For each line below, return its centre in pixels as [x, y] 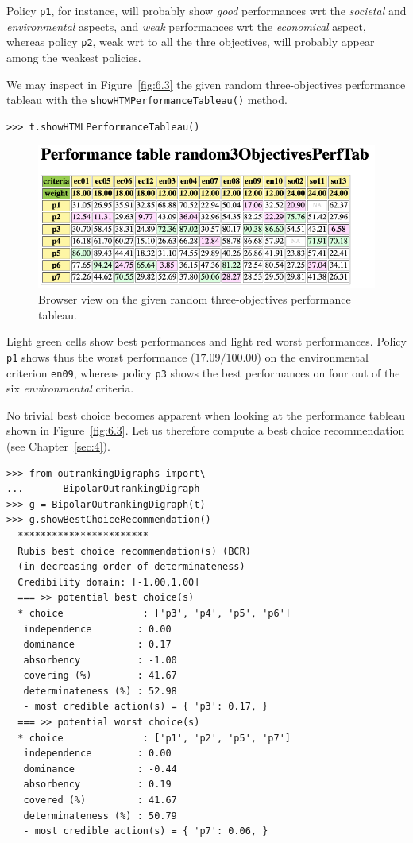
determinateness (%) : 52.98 [100, 691]
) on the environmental [313, 356]
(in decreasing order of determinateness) [131, 567]
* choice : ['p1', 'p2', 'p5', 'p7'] [154, 738]
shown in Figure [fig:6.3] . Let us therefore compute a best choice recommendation [206, 430]
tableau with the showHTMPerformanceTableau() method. [147, 100]
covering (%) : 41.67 [100, 676]
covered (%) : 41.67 [100, 800]
